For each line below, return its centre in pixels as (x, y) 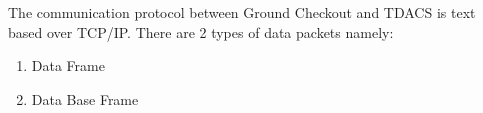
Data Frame (68, 65)
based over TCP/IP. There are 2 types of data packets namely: (201, 31)
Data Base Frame (85, 98)
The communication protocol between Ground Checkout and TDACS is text (242, 12)
